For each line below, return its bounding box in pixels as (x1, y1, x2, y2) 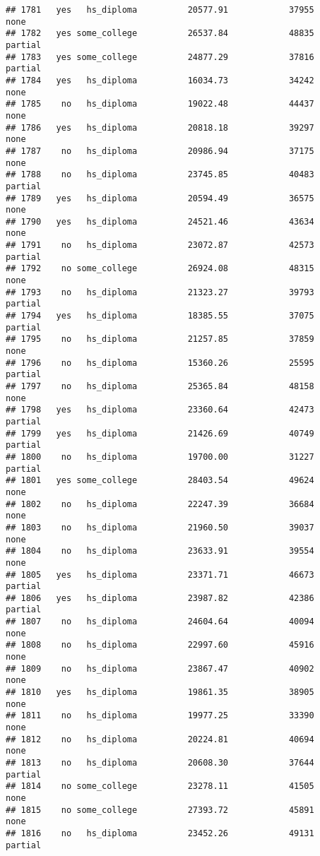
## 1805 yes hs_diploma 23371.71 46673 (6, 569, 314, 580)
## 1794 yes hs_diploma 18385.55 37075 (6, 311, 314, 321)
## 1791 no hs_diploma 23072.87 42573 (6, 240, 314, 251)
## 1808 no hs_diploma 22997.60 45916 (6, 640, 314, 650)
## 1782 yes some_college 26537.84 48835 (6, 28, 314, 39)
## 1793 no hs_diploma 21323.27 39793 (6, 287, 314, 297)
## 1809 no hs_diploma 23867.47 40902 (6, 663, 314, 674)
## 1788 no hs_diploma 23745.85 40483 (6, 170, 314, 180)
